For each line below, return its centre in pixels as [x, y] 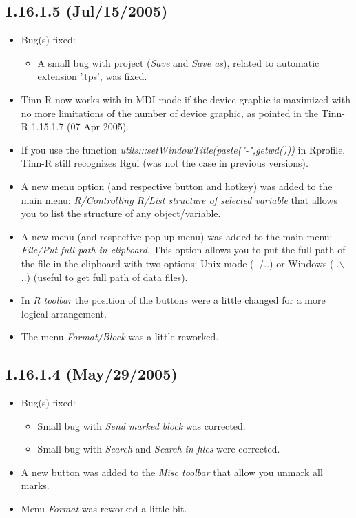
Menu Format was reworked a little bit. [104, 509]
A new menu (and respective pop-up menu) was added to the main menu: [177, 236]
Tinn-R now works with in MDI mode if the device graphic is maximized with [186, 99]
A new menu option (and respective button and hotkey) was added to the [177, 186]
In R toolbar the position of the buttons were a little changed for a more [173, 300]
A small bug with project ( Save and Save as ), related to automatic [178, 62]
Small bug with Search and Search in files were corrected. [159, 449]
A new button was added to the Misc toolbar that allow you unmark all [172, 472]
